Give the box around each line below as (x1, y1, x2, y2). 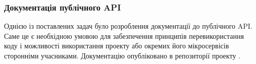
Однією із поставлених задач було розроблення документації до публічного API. (4, 21, 252, 31)
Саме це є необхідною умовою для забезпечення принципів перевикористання (4, 30, 244, 41)
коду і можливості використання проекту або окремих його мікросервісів (4, 40, 229, 51)
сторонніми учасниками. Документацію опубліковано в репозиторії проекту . (4, 50, 240, 60)
